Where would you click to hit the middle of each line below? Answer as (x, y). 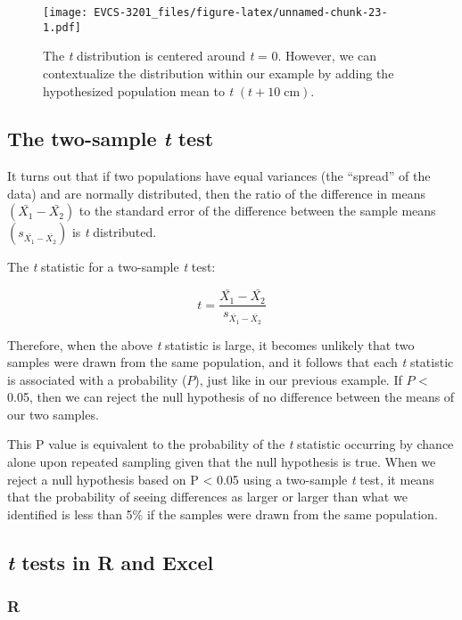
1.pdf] (62, 27)
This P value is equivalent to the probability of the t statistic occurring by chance (231, 444)
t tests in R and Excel (111, 562)
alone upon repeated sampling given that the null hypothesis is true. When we (222, 462)
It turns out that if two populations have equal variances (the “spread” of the (219, 176)
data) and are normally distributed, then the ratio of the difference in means (216, 193)
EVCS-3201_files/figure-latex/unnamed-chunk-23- (241, 12)
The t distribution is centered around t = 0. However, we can (210, 56)
